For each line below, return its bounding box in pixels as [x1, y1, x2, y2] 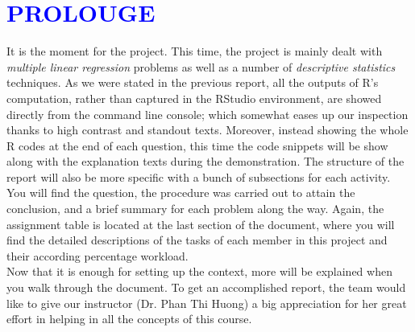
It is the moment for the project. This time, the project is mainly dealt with [6, 43, 383, 59]
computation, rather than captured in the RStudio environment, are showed [6, 89, 382, 106]
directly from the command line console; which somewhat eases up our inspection [6, 105, 409, 122]
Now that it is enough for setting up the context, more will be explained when [6, 263, 392, 280]
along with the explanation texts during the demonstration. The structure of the [6, 153, 405, 170]
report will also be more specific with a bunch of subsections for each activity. [6, 168, 391, 185]
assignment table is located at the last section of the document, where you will [6, 215, 395, 232]
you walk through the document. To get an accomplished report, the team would [6, 279, 406, 296]
